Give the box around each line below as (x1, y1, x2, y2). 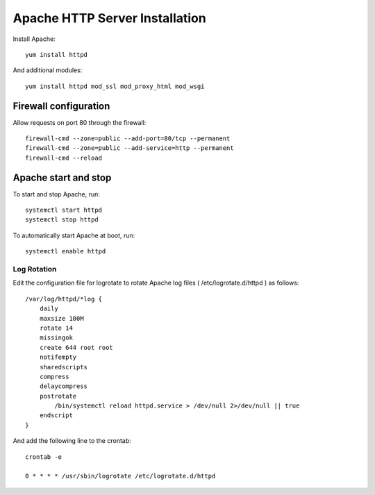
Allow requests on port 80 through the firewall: (12, 118, 147, 126)
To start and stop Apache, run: (12, 190, 101, 198)
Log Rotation (12, 265, 57, 274)
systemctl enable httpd (25, 247, 106, 255)
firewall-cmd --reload (25, 153, 103, 162)
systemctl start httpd (25, 206, 103, 215)
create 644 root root (39, 344, 114, 351)
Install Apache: (12, 35, 56, 43)
